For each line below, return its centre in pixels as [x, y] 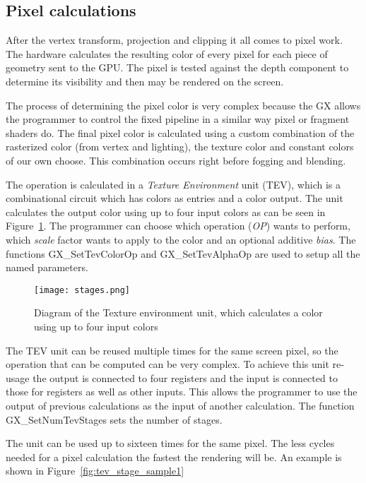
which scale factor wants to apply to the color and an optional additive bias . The [181, 239]
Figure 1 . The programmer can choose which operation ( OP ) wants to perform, [178, 226]
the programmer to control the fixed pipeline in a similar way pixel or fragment [178, 119]
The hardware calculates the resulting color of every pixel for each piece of [167, 53]
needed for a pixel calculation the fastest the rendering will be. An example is [174, 457]
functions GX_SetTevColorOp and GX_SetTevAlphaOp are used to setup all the [183, 253]
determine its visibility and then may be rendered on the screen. [145, 81]
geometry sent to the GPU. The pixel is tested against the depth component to [177, 67]
